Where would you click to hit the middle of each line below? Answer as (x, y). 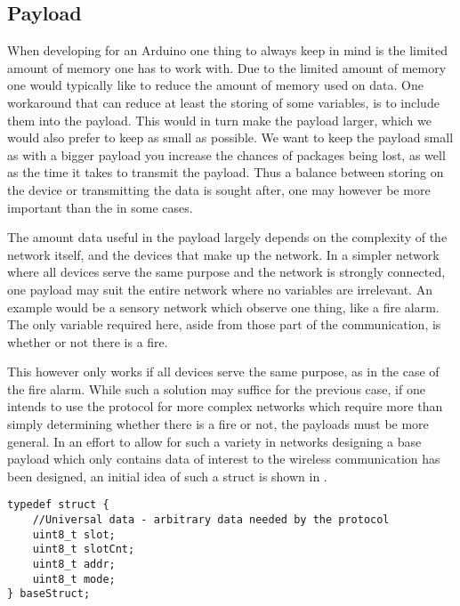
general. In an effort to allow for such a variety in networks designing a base (214, 441)
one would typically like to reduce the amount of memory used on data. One (215, 85)
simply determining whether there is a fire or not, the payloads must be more (218, 424)
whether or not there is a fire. (88, 341)
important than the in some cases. (100, 207)
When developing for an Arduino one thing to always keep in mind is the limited (227, 50)
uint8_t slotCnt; (84, 549)
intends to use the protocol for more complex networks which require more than (225, 406)
